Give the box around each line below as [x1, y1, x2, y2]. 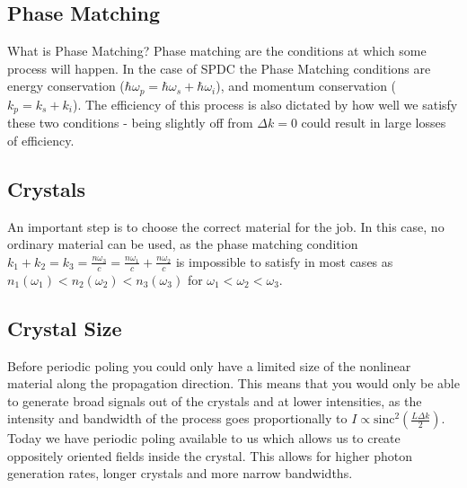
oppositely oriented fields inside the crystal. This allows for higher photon [7, 446, 412, 465]
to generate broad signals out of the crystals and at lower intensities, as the [7, 391, 422, 410]
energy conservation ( [7, 76, 125, 95]
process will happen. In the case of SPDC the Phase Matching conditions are [7, 58, 431, 77]
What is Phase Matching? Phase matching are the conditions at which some [7, 41, 427, 60]
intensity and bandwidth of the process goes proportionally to [7, 409, 348, 428]
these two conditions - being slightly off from [7, 113, 253, 132]
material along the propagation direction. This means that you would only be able [7, 374, 460, 393]
